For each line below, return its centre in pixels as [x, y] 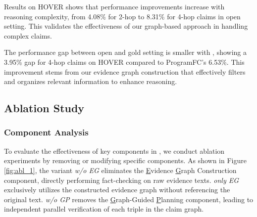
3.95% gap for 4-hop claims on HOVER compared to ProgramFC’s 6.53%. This [124, 62]
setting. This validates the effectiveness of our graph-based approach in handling [126, 26]
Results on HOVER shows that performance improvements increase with [114, 6]
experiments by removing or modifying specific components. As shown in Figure [125, 160]
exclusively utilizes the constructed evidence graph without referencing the [117, 190]
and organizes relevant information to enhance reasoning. [91, 81]
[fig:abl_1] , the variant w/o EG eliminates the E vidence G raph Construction [120, 170]
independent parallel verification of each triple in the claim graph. [104, 209]
